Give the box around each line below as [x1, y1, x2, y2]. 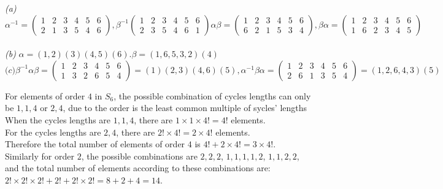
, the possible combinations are [81, 149, 198, 162]
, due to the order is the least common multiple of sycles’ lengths [63, 101, 307, 114]
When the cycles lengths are [5, 113, 111, 126]
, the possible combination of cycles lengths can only [114, 89, 311, 102]
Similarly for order [5, 149, 74, 162]
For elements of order [5, 89, 85, 102]
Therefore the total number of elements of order [5, 137, 185, 150]
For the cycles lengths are [5, 125, 101, 138]
